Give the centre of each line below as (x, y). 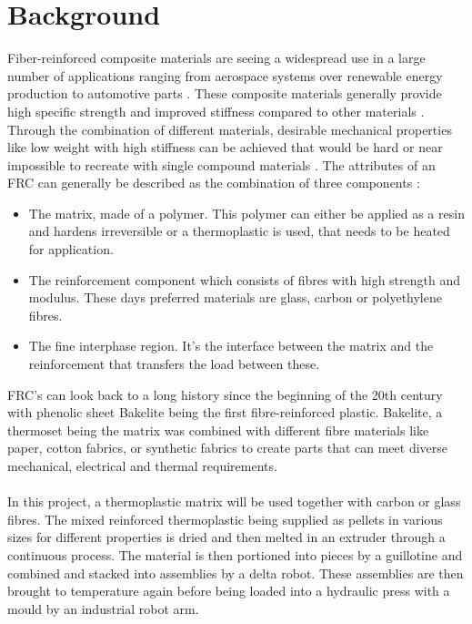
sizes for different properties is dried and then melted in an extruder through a (226, 537)
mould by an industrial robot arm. (103, 608)
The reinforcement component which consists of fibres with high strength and (245, 279)
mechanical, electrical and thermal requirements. (142, 465)
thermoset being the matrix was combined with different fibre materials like (218, 430)
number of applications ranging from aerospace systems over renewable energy (225, 75)
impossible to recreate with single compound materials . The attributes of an (221, 164)
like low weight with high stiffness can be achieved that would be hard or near (225, 147)
